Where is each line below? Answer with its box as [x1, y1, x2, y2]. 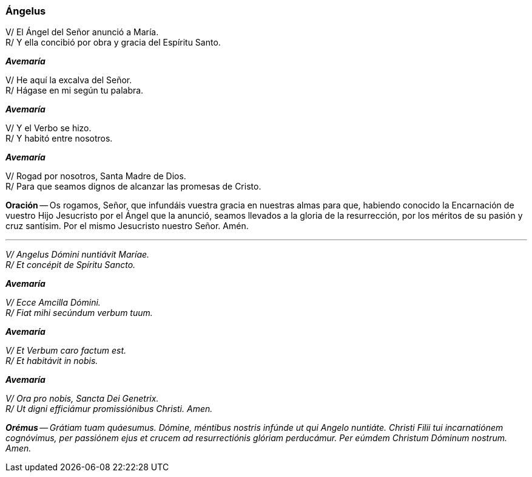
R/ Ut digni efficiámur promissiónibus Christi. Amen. [5, 403, 213, 414]
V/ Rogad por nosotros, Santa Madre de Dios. [5, 171, 186, 182]
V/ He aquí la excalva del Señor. [5, 75, 132, 86]
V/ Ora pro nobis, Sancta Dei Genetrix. [5, 393, 159, 404]
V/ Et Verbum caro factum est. [5, 345, 127, 356]
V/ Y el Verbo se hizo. [5, 123, 92, 134]
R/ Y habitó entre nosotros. [5, 133, 113, 144]
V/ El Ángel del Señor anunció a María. [5, 27, 159, 38]
